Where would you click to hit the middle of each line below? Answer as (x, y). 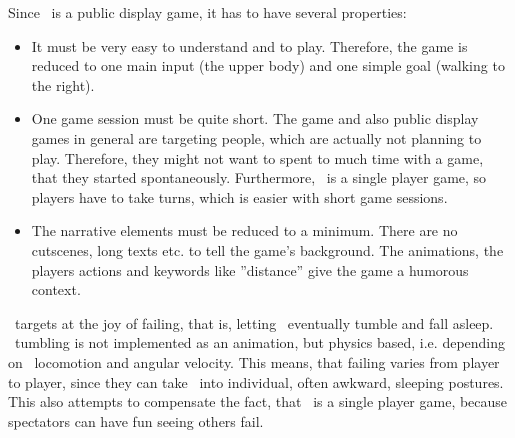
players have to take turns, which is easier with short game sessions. (239, 196)
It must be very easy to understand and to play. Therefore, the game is (249, 45)
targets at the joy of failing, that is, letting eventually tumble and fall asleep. (254, 322)
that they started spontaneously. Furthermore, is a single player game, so (259, 177)
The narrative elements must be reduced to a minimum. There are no (244, 230)
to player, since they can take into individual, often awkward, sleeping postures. (256, 381)
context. (56, 289)
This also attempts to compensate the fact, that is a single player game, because (258, 401)
